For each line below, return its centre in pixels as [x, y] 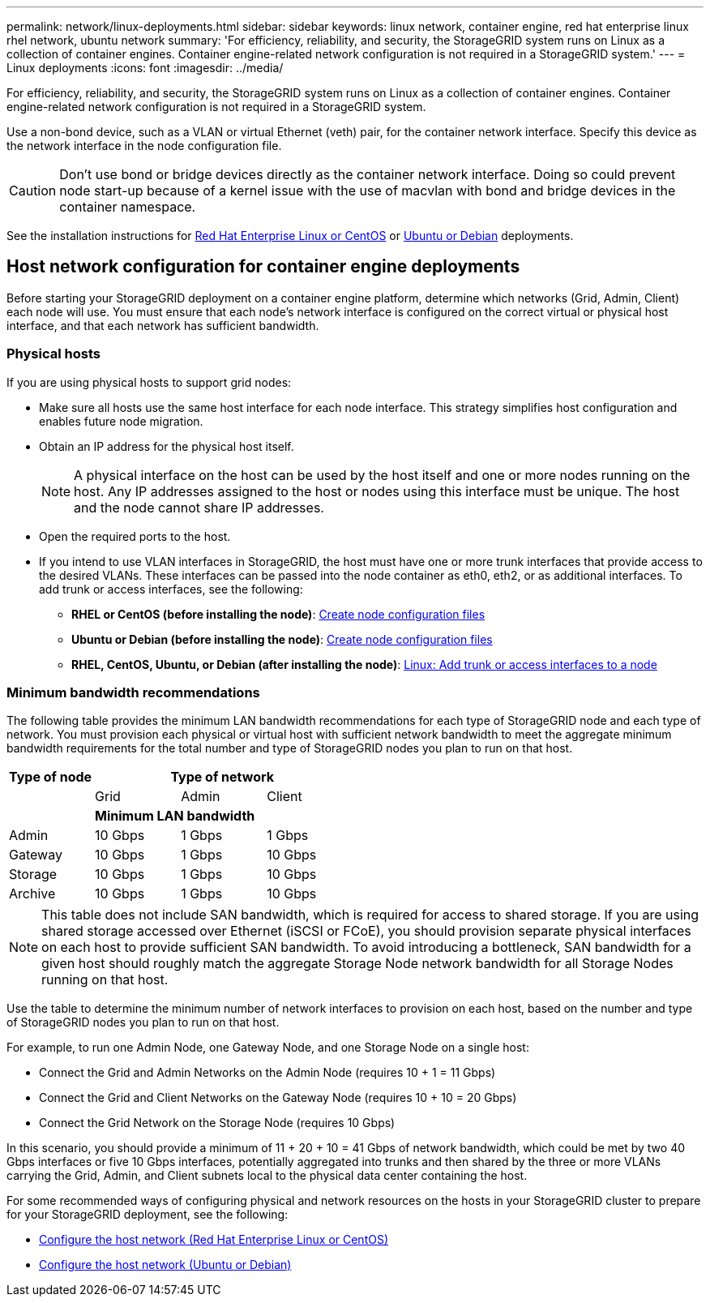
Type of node [51, 777]
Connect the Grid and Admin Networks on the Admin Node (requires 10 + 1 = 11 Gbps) [267, 1073]
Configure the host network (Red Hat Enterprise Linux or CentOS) [214, 1240]
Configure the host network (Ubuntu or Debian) [165, 1265]
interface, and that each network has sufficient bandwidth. [163, 325]
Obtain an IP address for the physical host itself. [167, 446]
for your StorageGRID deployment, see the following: [148, 1215]
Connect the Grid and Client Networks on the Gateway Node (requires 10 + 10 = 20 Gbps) [278, 1098]
